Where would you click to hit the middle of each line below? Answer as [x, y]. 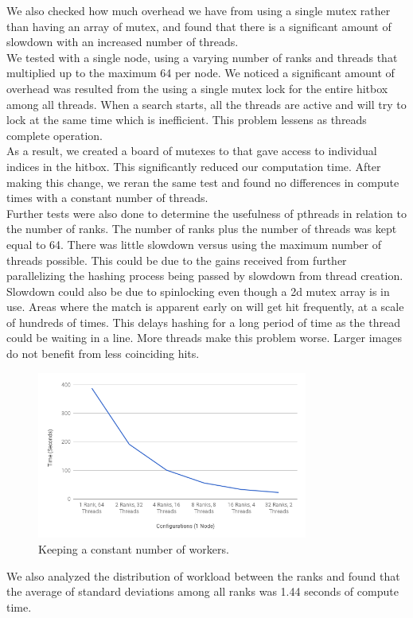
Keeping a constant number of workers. [134, 549]
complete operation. [55, 135]
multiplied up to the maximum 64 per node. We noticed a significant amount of [201, 73]
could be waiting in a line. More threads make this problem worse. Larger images [204, 338]
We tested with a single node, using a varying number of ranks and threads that [202, 57]
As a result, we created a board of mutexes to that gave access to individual [192, 151]
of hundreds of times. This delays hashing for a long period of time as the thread [203, 322]
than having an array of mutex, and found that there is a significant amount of [199, 26]
